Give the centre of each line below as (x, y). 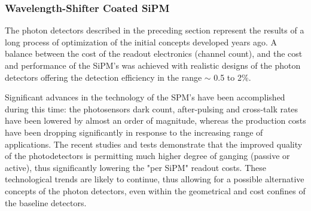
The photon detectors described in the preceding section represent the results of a (155, 30)
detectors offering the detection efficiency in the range (103, 77)
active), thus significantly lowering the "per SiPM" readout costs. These (135, 167)
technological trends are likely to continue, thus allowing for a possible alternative (155, 179)
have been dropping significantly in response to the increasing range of (134, 132)
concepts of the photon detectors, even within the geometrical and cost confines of (155, 190)
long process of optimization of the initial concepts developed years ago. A (141, 42)
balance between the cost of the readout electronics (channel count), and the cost (154, 53)
